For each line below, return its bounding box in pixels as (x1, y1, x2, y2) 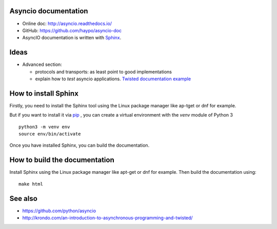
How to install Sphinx (9, 89, 79, 98)
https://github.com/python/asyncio (22, 208, 96, 214)
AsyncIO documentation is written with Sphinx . (22, 35, 122, 41)
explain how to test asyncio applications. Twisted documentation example (35, 76, 191, 82)
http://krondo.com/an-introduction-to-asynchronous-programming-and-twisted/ (22, 215, 193, 221)
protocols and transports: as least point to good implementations (35, 68, 172, 75)
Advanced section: (22, 61, 63, 67)
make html (18, 181, 43, 187)
